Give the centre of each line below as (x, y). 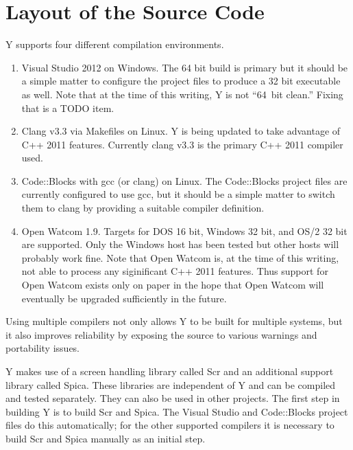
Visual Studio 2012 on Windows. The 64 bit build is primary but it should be (185, 67)
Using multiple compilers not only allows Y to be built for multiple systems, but (174, 321)
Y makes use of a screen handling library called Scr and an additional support (170, 371)
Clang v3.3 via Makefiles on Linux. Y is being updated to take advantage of (181, 131)
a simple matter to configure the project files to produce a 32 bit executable (181, 81)
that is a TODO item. (68, 108)
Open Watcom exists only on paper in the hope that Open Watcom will (173, 285)
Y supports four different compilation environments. (115, 44)
